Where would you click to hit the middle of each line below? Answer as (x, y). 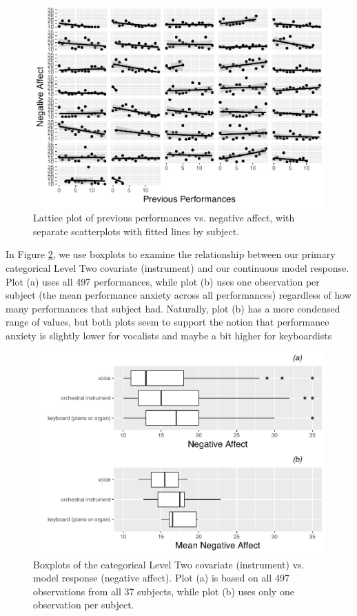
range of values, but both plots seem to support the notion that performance (167, 322)
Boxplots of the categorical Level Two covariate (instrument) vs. (169, 564)
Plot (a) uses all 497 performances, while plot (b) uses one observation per (163, 281)
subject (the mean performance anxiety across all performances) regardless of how (178, 295)
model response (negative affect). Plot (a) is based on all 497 (161, 578)
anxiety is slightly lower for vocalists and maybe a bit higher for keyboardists (169, 335)
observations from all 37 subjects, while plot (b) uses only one (164, 591)
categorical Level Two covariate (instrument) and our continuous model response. (177, 267)
